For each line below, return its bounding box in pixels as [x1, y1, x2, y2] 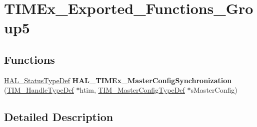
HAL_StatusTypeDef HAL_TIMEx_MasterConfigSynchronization [4, 75, 232, 85]
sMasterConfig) [190, 85, 237, 95]
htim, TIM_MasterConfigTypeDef [79, 85, 185, 95]
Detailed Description [4, 109, 113, 125]
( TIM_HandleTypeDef [4, 85, 74, 95]
